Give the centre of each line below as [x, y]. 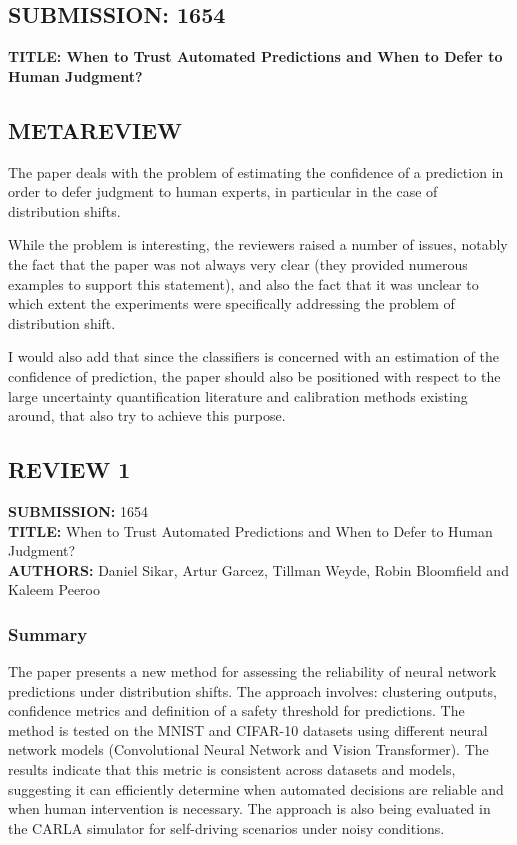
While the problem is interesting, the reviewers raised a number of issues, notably [258, 244]
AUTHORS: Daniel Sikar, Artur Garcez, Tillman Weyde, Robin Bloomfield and [258, 569]
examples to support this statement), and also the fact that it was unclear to [243, 283]
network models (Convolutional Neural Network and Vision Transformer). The [248, 749]
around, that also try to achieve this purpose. [147, 415]
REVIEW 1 [69, 469]
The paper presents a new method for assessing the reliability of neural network [252, 671]
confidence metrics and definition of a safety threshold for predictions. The [236, 710]
